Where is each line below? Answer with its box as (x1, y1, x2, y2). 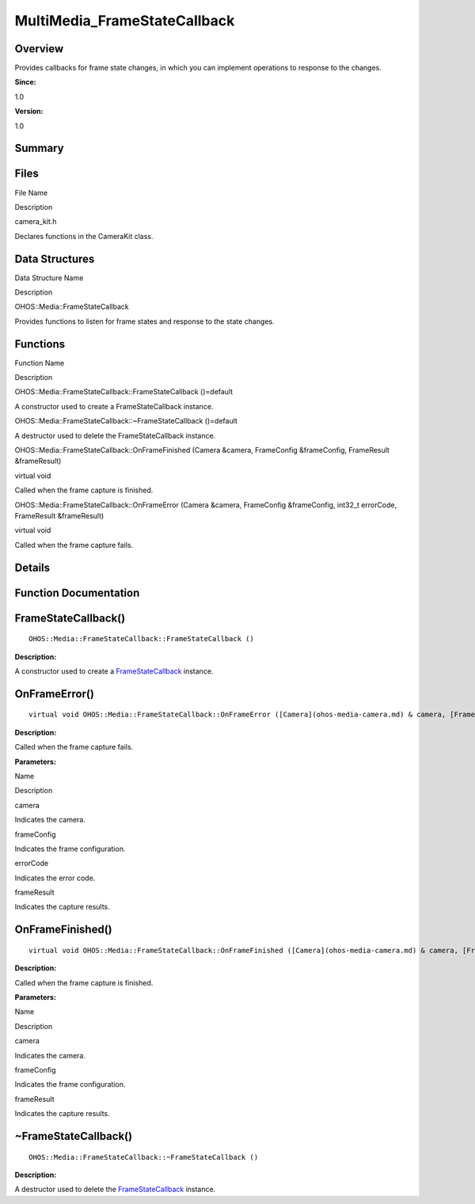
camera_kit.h (14, 217, 57, 226)
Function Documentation (14, 586, 140, 599)
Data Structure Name (14, 273, 84, 283)
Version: (14, 107, 44, 116)
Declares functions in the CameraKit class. (14, 231, 154, 241)
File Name (14, 188, 47, 197)
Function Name (14, 358, 65, 367)
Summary (14, 142, 64, 155)
